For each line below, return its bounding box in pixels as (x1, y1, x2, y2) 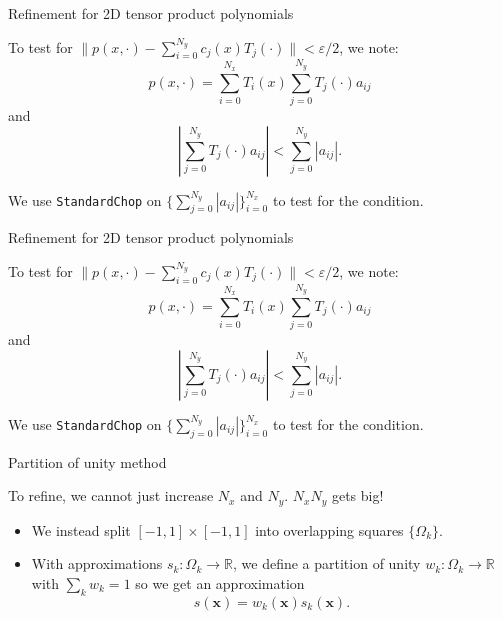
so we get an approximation (135, 572, 305, 593)
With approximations (31, 553, 163, 574)
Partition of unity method (8, 451, 167, 472)
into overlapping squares (255, 519, 404, 540)
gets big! (331, 485, 384, 506)
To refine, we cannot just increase (8, 485, 214, 506)
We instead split (31, 519, 131, 540)
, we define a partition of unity (232, 553, 421, 574)
